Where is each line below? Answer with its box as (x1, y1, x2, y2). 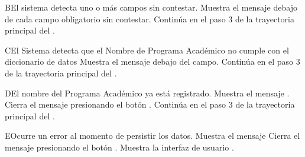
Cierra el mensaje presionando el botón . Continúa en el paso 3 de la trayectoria (5, 98, 295, 111)
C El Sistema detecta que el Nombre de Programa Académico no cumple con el (5, 44, 289, 56)
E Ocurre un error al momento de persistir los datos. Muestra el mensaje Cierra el (5, 129, 300, 142)
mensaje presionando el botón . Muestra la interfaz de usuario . (5, 141, 234, 153)
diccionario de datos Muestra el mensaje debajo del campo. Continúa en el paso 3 (5, 55, 300, 68)
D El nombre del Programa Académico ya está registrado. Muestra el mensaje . (5, 86, 290, 99)
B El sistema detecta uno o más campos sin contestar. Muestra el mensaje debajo (5, 1, 297, 13)
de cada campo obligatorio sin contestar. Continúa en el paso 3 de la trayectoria (5, 12, 294, 25)
